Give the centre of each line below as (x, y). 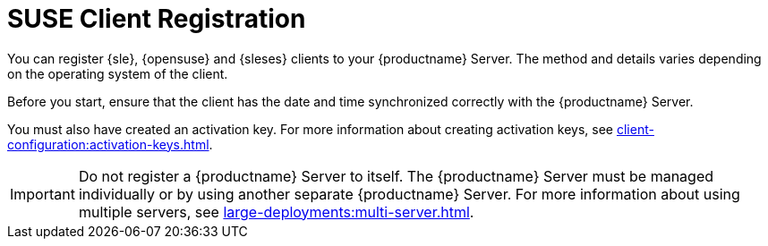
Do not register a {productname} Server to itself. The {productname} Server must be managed (396, 176)
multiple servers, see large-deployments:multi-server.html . (276, 212)
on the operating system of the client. (118, 73)
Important (43, 194)
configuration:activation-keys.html (108, 144)
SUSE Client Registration (157, 19)
